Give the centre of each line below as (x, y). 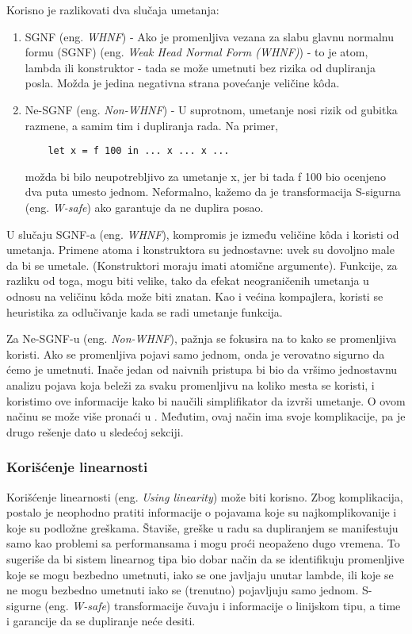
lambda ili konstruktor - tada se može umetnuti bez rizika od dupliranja (200, 67)
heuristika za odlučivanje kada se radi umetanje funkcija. (145, 311)
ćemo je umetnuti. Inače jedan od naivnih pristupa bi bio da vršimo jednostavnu (202, 369)
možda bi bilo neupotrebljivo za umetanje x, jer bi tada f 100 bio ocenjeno (205, 176)
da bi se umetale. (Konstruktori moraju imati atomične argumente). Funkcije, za (202, 265)
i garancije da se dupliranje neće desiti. (101, 621)
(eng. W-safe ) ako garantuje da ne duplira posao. (144, 207)
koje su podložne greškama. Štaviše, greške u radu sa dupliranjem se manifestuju (202, 527)
